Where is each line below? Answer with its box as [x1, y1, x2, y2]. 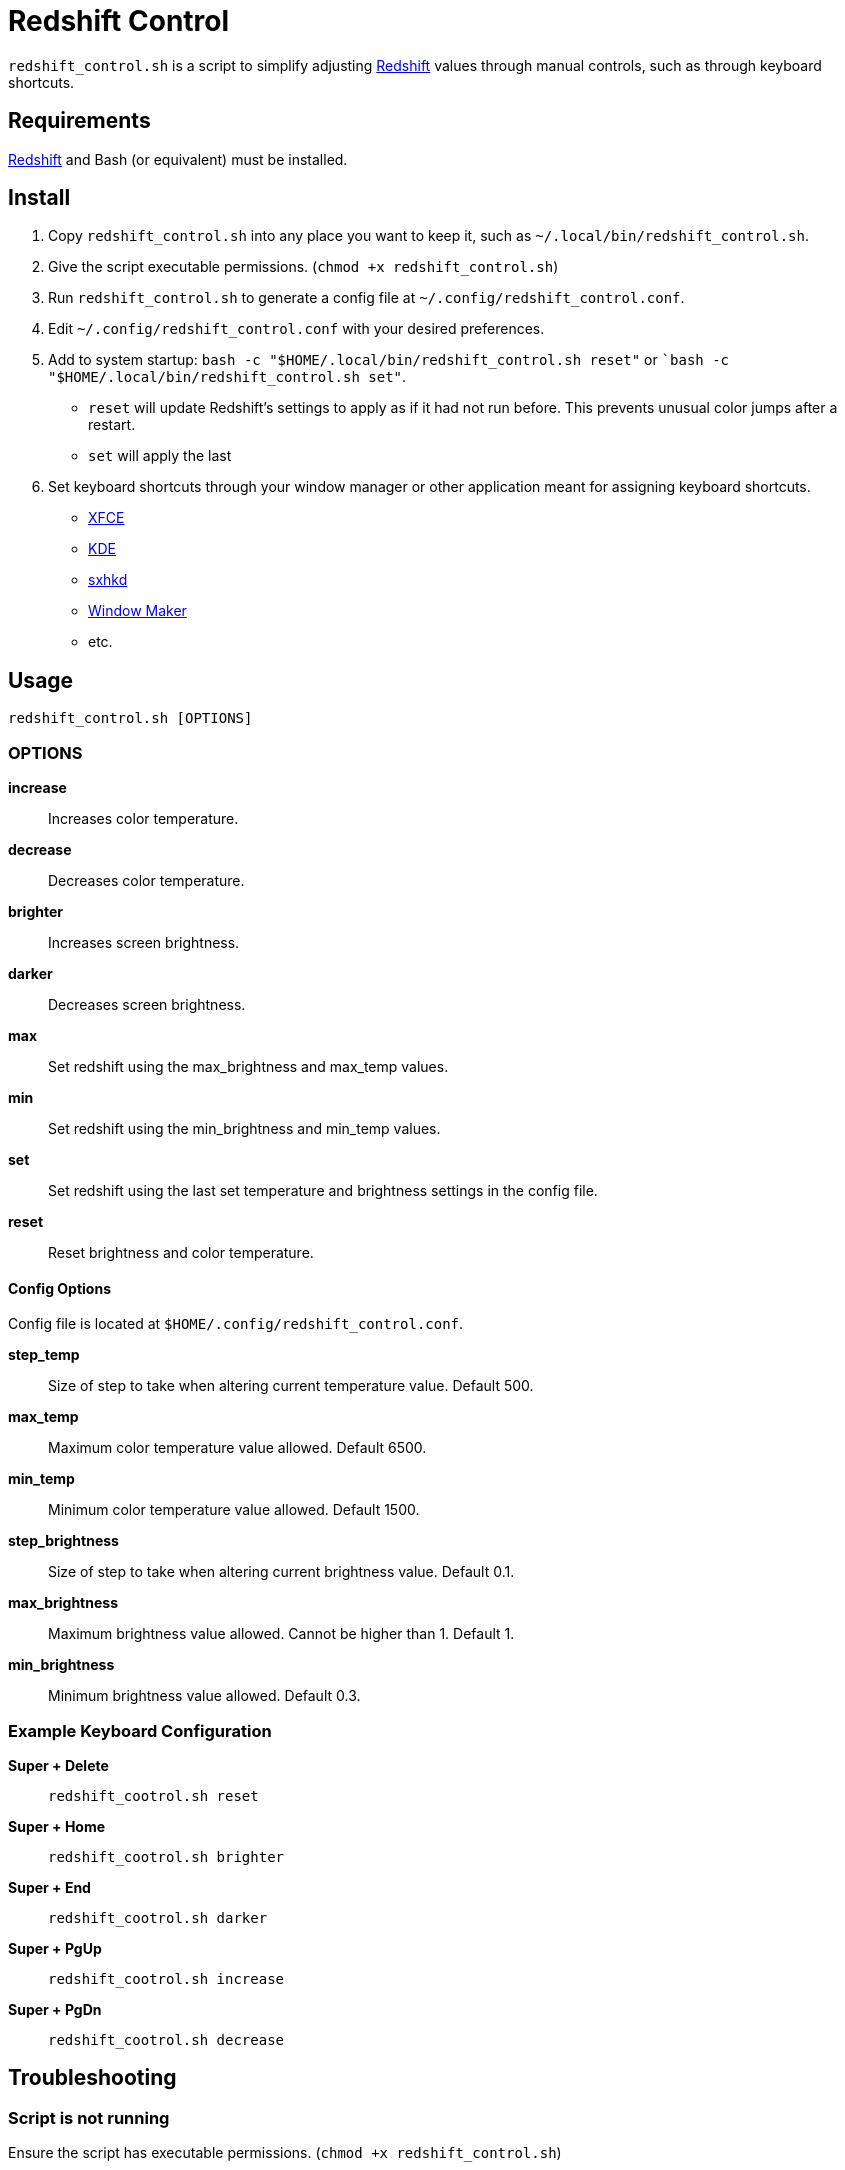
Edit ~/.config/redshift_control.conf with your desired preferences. [48, 320, 545, 338]
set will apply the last [88, 447, 232, 465]
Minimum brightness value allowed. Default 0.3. [48, 1687, 361, 1705]
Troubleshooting [8, 2065, 177, 2091]
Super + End [8, 1879, 91, 1896]
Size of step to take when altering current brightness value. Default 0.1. [48, 1563, 515, 1581]
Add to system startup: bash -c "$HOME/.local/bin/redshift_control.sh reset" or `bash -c [48, 351, 730, 369]
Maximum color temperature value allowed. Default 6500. [48, 1439, 427, 1457]
